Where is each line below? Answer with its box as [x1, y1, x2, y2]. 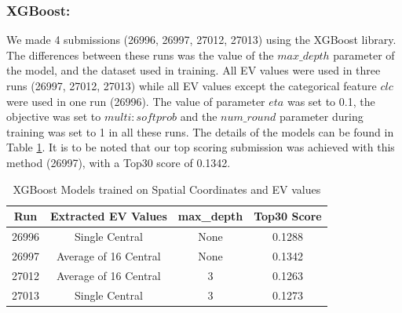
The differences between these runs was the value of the [6, 46, 274, 63]
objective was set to [6, 108, 101, 125]
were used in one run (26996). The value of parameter [6, 93, 265, 109]
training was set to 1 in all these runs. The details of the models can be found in [6, 123, 394, 140]
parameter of [333, 46, 395, 63]
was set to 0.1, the [287, 93, 375, 109]
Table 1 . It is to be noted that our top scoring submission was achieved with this [6, 139, 395, 155]
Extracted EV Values [50, 208, 167, 224]
